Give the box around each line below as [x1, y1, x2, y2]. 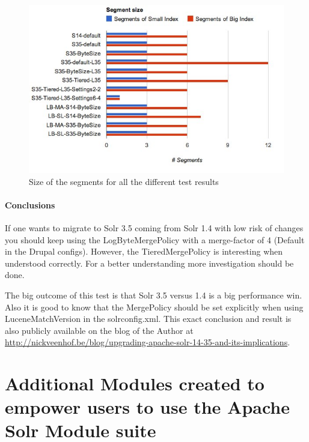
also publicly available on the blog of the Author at [5, 324, 194, 336]
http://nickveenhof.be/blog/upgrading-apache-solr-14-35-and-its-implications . [5, 336, 290, 348]
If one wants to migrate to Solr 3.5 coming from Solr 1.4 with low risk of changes [5, 221, 304, 234]
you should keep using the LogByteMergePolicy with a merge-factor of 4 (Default [5, 233, 305, 246]
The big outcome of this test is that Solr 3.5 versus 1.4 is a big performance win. [5, 288, 302, 301]
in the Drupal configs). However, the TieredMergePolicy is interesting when [5, 245, 283, 258]
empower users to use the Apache [5, 395, 290, 419]
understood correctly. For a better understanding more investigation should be [5, 256, 294, 269]
